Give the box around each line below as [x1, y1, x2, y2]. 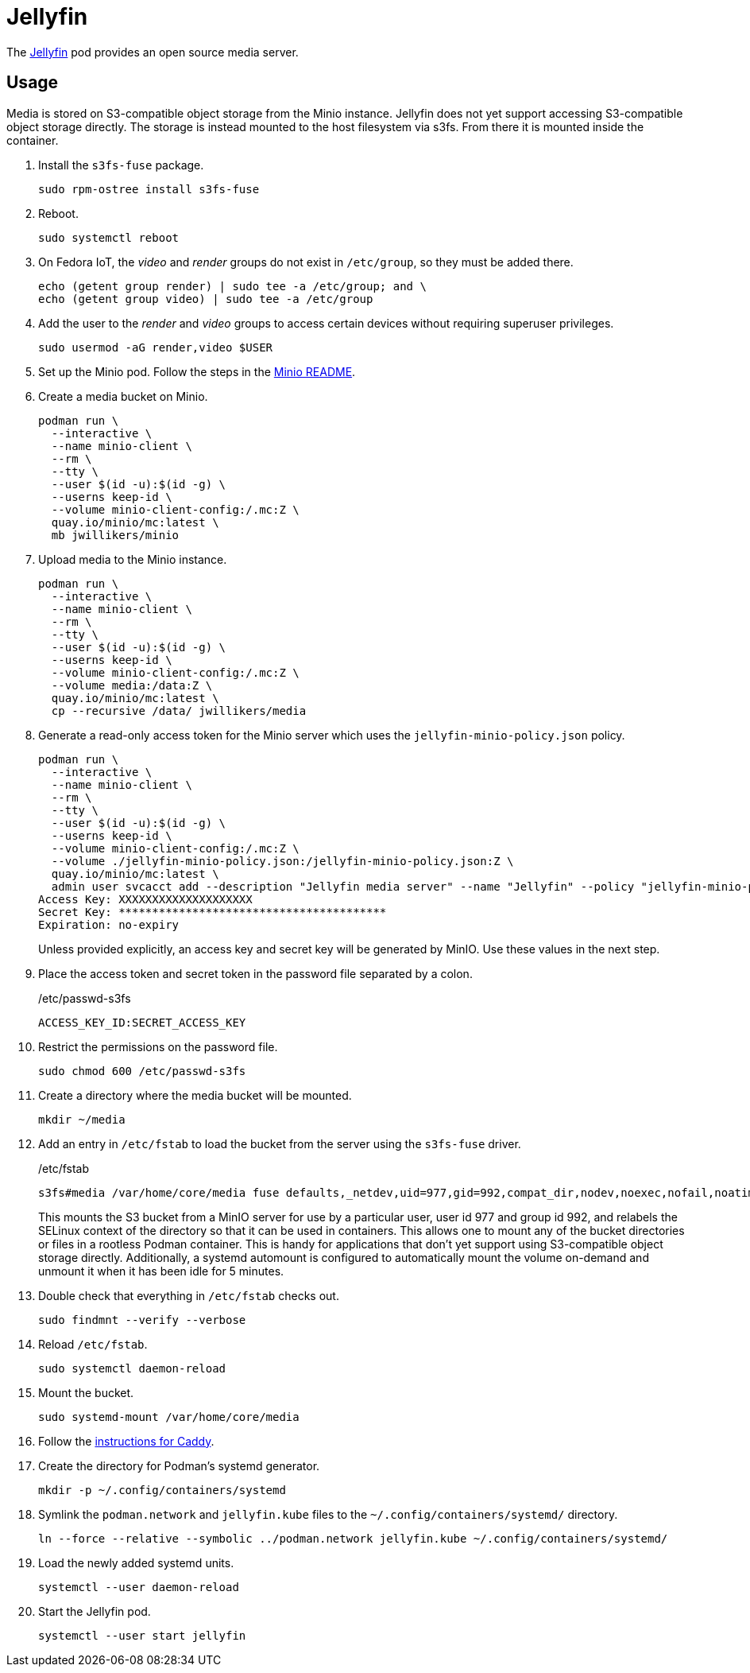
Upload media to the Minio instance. [38, 552, 227, 566]
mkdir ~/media [38, 1112, 126, 1126]
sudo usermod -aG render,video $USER [38, 340, 273, 354]
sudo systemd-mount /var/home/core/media [38, 1410, 300, 1423]
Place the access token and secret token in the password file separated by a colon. [38, 966, 473, 980]
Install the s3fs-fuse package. [38, 157, 204, 172]
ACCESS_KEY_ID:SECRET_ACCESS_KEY [38, 1015, 246, 1029]
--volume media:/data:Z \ [51, 678, 213, 692]
